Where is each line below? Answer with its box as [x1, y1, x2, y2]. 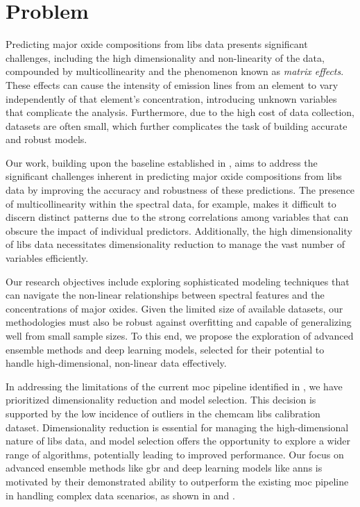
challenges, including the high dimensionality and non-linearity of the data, [6, 50, 325, 65]
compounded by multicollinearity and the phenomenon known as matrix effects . [6, 64, 344, 78]
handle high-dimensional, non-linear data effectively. [6, 356, 227, 370]
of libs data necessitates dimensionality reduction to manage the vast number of [6, 237, 345, 251]
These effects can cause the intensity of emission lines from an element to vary [6, 77, 338, 92]
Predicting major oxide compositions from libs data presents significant [6, 37, 308, 51]
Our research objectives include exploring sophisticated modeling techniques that [6, 274, 350, 288]
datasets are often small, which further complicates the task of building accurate [6, 118, 348, 133]
